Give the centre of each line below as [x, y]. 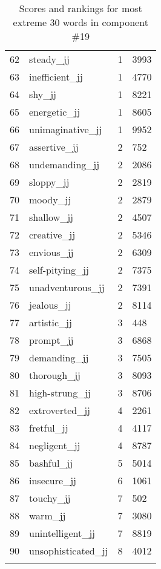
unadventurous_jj [67, 287]
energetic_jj [55, 112]
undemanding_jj [64, 164]
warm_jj [48, 515]
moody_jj [50, 199]
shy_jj [43, 94]
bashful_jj [51, 463]
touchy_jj [50, 498]
